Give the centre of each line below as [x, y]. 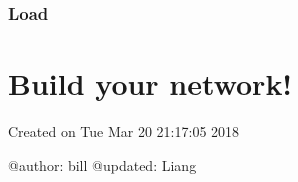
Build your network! [150, 83]
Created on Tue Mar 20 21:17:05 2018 [124, 130]
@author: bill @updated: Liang [102, 164]
